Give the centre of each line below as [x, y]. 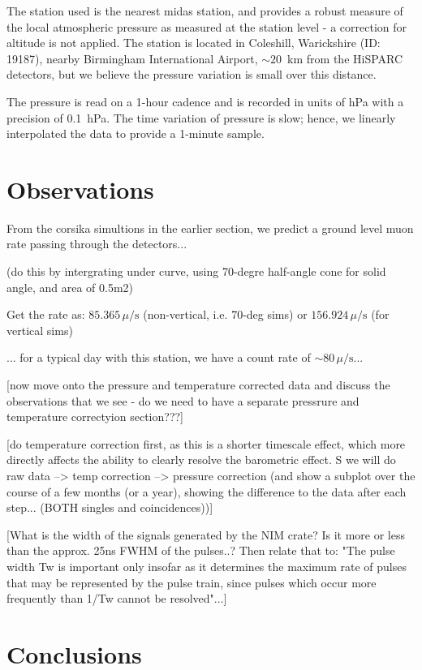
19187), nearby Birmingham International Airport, [132, 58]
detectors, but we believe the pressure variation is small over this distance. [192, 74]
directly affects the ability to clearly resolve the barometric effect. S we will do [201, 460]
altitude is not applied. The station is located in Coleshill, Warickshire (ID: [194, 43]
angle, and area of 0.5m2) [70, 287]
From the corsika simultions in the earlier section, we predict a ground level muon [210, 228]
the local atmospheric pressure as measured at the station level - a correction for [207, 26]
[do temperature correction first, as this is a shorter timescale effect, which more [206, 443]
